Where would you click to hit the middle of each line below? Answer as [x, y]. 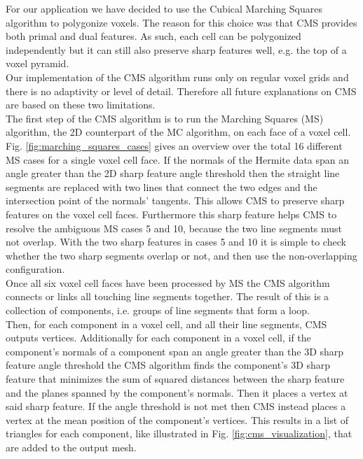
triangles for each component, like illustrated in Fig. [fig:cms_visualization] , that [179, 433]
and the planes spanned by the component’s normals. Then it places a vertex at [177, 392]
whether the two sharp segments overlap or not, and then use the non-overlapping [181, 255]
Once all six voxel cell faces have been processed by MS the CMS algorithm [168, 282]
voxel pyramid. [37, 63]
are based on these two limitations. [81, 105]
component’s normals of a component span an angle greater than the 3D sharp [175, 351]
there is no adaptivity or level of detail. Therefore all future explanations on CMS [181, 91]
